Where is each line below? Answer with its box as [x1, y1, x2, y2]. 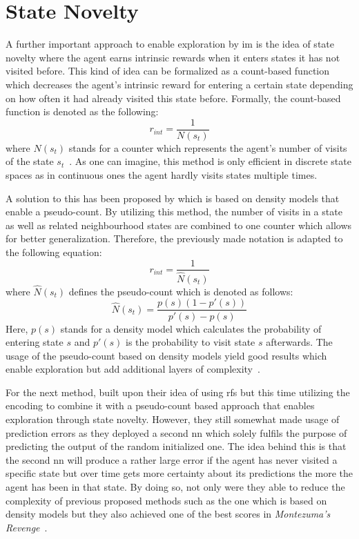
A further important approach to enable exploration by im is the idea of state [6, 37, 334, 51]
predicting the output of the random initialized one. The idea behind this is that [6, 439, 347, 453]
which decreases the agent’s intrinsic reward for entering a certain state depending [6, 77, 353, 91]
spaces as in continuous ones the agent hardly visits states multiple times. [6, 167, 318, 182]
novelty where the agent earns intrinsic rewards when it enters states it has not [6, 50, 340, 64]
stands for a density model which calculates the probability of [60, 321, 322, 335]
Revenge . [6, 520, 48, 534]
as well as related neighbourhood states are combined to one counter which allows [6, 217, 352, 232]
